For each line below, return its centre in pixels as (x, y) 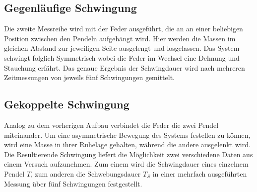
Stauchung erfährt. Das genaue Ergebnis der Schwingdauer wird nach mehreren (125, 67)
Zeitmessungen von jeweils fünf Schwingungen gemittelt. (90, 77)
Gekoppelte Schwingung (67, 104)
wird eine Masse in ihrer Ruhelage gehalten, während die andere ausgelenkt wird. (127, 144)
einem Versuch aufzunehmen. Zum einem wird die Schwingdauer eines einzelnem (126, 164)
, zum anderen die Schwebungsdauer (86, 173)
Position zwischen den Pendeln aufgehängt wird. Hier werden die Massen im (120, 38)
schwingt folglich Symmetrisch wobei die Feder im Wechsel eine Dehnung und (122, 57)
